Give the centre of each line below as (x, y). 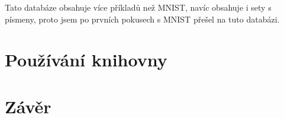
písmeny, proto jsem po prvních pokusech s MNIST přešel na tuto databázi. (142, 19)
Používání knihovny (86, 60)
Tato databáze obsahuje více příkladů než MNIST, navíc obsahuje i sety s (138, 7)
